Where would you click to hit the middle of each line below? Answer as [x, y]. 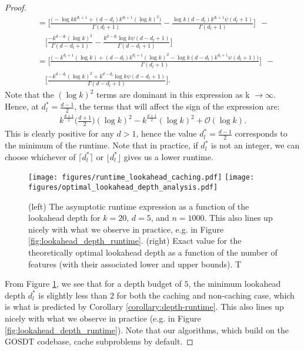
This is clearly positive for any [59, 133]
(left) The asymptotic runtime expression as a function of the [139, 206]
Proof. [16, 7]
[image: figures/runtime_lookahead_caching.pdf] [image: [141, 178]
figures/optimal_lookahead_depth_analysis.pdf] [123, 187]
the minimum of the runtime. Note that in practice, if [101, 145]
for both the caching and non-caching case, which [206, 295]
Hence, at [22, 106]
